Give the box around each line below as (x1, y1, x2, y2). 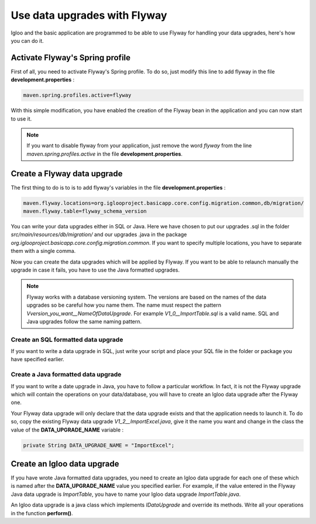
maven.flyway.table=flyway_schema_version (23, 208, 147, 215)
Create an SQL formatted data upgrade (11, 335, 123, 344)
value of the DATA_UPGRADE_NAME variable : (11, 426, 124, 433)
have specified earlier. (11, 356, 64, 363)
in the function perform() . (11, 509, 73, 516)
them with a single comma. (11, 248, 76, 255)
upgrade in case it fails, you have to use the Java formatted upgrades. (11, 266, 180, 273)
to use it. (11, 115, 32, 122)
